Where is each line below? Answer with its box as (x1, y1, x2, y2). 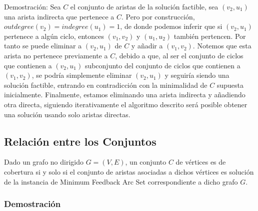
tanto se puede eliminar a (4, 40, 82, 51)
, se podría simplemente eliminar (31, 70, 132, 80)
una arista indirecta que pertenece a (4, 11, 114, 21)
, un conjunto (125, 157, 166, 167)
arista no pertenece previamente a (4, 50, 108, 60)
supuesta (216, 79, 243, 90)
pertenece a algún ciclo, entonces (4, 30, 104, 41)
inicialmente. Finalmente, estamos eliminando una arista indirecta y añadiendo (4, 89, 245, 100)
